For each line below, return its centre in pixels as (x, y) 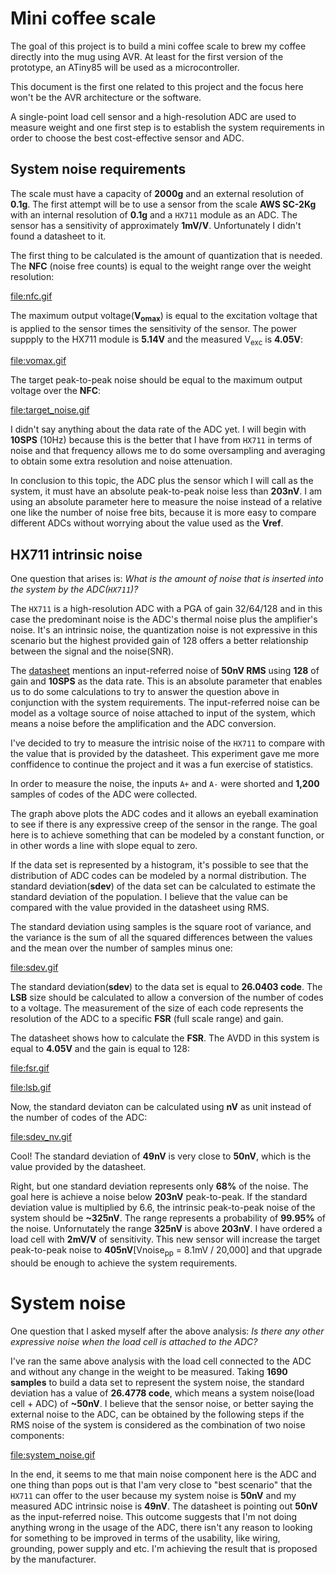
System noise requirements (98, 169)
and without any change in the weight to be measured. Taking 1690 (149, 1371)
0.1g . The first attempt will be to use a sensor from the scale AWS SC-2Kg (163, 204)
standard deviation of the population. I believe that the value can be (149, 897)
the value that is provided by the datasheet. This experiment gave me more (165, 754)
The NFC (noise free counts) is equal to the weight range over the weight (161, 266)
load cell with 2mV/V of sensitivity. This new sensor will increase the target (165, 1239)
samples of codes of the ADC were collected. (104, 794)
